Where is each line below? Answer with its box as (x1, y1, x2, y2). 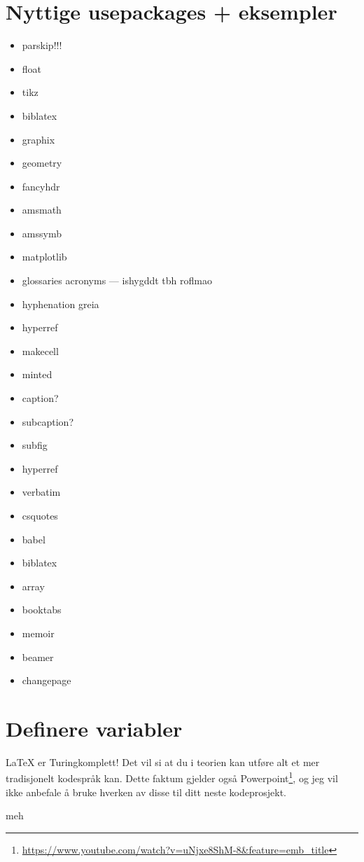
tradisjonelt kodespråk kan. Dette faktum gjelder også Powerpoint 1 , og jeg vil (6, 769, 338, 786)
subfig (22, 438, 48, 452)
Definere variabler (6, 714, 183, 742)
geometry (22, 155, 62, 170)
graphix (22, 132, 55, 146)
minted (22, 367, 52, 382)
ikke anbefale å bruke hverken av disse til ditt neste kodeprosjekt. (6, 784, 286, 799)
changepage (22, 673, 71, 688)
